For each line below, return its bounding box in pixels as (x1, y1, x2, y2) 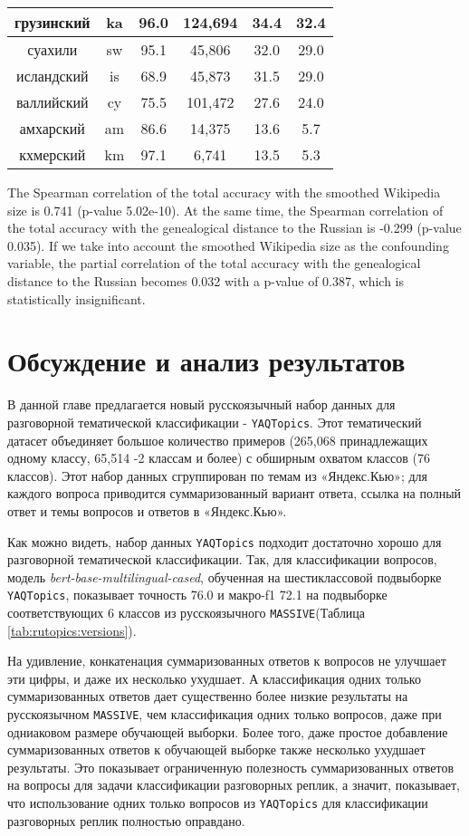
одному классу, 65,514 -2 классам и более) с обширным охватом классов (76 (7, 448, 431, 467)
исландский (16, 65, 89, 86)
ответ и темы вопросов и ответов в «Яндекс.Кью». (7, 501, 287, 520)
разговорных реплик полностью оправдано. (7, 811, 245, 830)
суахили (27, 39, 78, 60)
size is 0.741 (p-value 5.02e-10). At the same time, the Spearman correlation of (7, 200, 444, 219)
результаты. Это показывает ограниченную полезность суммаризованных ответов (7, 757, 455, 776)
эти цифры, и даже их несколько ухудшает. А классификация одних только (7, 668, 421, 687)
